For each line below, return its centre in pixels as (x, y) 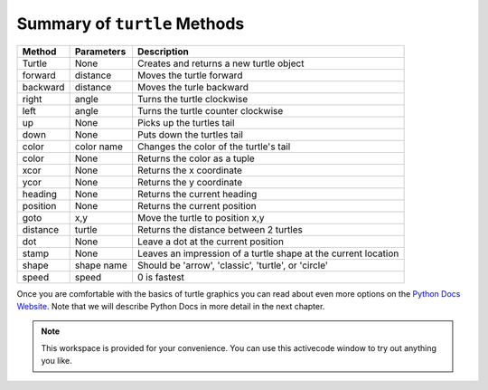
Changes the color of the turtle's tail (214, 147)
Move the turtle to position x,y (201, 217)
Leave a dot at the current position (211, 242)
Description (163, 52)
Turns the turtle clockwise (192, 99)
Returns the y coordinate (190, 182)
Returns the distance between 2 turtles (220, 229)
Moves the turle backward (192, 87)
